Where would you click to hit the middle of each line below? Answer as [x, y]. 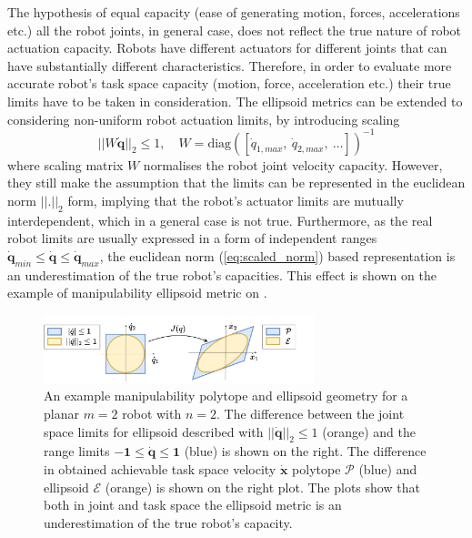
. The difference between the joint [310, 414]
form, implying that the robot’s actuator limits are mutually [236, 200]
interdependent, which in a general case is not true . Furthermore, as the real [220, 220]
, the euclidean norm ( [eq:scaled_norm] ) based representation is [277, 255]
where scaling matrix [65, 164]
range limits [77, 451]
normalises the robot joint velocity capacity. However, [293, 164]
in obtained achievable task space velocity [160, 469]
